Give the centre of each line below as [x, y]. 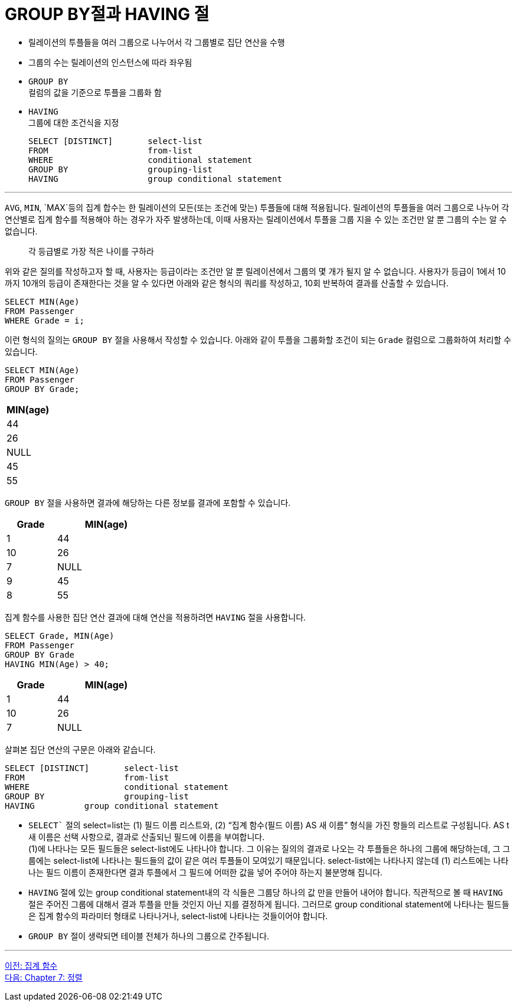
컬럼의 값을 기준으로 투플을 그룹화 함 [95, 92]
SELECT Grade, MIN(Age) [60, 636]
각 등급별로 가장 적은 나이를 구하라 [91, 251]
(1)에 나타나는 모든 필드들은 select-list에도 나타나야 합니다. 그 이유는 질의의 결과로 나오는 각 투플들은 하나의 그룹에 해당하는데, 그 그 [269, 848]
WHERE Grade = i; [45, 320]
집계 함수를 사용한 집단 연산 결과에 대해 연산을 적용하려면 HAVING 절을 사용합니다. [156, 617]
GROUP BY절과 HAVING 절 [107, 14]
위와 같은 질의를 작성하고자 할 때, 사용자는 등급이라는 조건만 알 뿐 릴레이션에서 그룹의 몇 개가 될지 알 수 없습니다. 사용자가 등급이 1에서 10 [256, 271]
